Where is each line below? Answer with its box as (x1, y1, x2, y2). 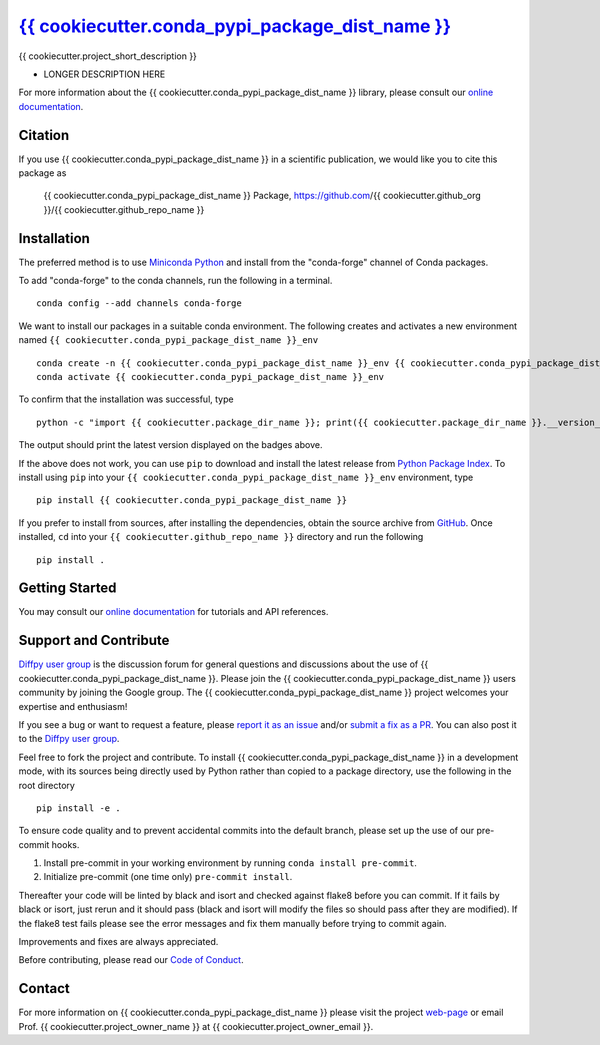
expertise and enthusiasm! (18, 700, 128, 712)
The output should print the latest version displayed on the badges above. (18, 439, 323, 451)
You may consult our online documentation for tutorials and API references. (18, 606, 329, 618)
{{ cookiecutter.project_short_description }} (18, 50, 197, 62)
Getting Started (18, 580, 117, 597)
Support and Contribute (18, 632, 170, 649)
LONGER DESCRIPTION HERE (43, 68, 166, 80)
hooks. (51, 838, 80, 850)
